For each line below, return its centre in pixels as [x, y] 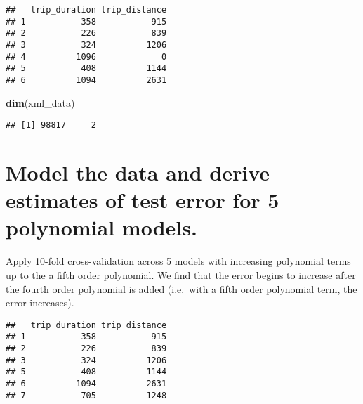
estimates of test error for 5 [143, 200]
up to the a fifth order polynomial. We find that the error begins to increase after [181, 274]
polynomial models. [101, 227]
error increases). [40, 302]
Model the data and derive [138, 172]
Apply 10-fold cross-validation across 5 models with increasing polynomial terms [178, 261]
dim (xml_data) [40, 102]
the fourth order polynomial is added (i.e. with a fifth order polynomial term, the [181, 288]
